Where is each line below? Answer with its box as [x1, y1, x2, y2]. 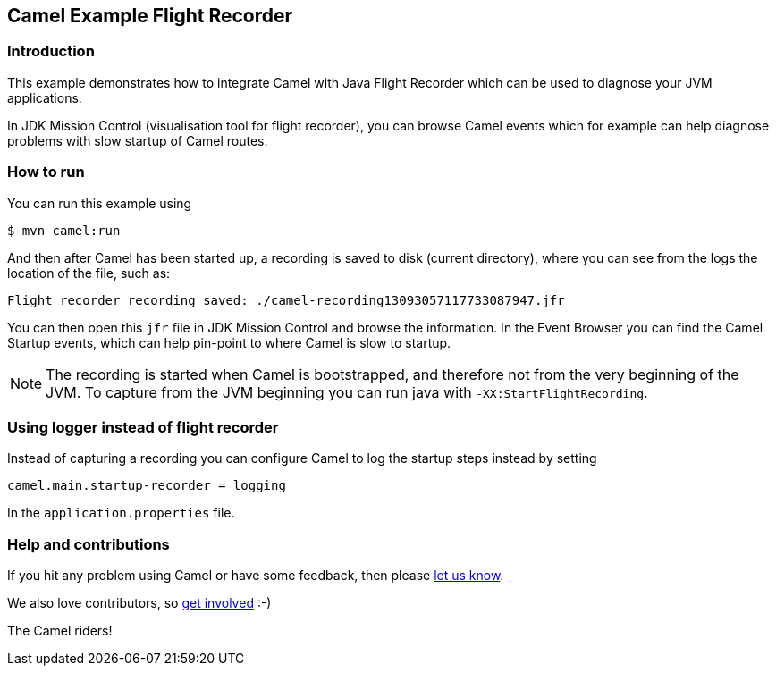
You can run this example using [7, 195, 192, 211]
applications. [7, 89, 82, 105]
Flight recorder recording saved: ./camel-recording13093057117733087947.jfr [7, 292, 565, 307]
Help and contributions [7, 534, 170, 553]
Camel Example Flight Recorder [7, 4, 293, 27]
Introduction [7, 42, 95, 61]
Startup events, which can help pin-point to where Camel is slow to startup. [7, 334, 451, 350]
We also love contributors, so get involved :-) [7, 595, 272, 611]
